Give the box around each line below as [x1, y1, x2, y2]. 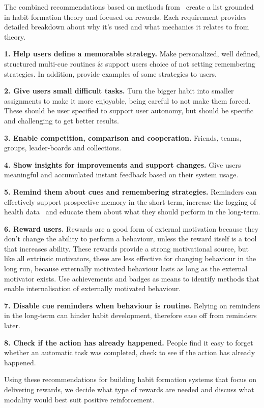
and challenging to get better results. [4, 115, 119, 125]
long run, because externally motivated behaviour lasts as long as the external [4, 263, 248, 274]
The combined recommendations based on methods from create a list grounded [4, 2, 254, 12]
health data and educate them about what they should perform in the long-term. [4, 206, 260, 217]
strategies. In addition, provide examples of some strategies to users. [4, 68, 217, 79]
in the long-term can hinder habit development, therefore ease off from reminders [4, 310, 257, 321]
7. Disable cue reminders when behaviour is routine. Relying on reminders [4, 300, 260, 310]
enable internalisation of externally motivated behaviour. [4, 283, 181, 294]
